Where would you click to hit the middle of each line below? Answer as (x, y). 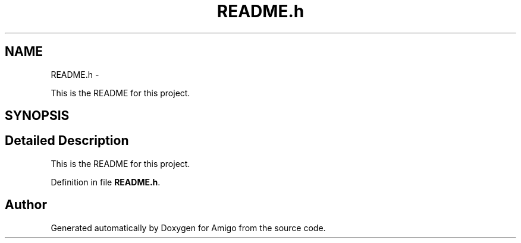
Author (26, 205)
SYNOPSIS (37, 116)
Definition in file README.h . (106, 182)
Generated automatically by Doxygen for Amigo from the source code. (188, 228)
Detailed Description (67, 141)
